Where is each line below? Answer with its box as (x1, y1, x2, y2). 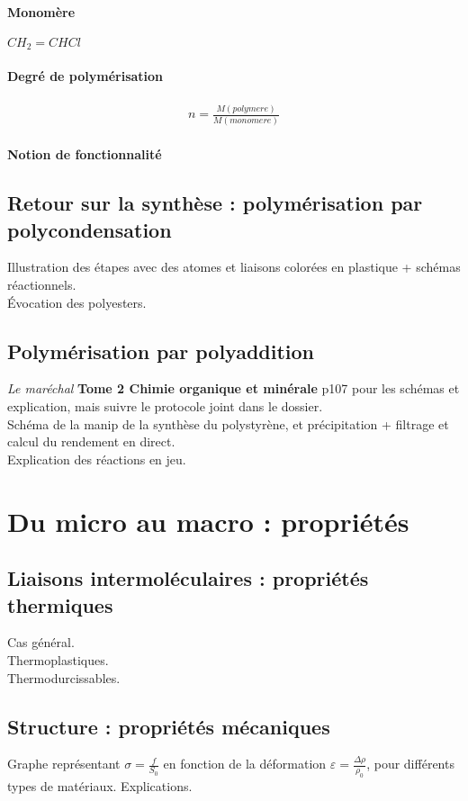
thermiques (7, 590, 113, 618)
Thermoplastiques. (7, 651, 109, 669)
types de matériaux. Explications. (7, 777, 193, 796)
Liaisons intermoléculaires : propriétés (7, 564, 369, 592)
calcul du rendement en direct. (7, 432, 175, 451)
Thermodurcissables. (7, 668, 121, 687)
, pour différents (366, 754, 454, 773)
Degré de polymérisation (7, 66, 164, 85)
